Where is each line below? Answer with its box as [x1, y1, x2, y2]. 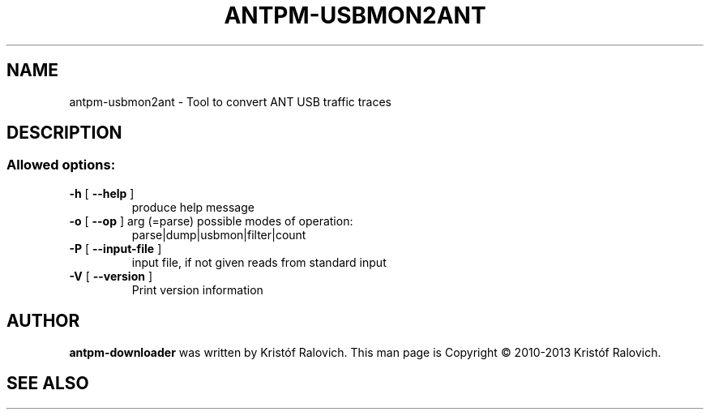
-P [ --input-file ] [69, 241, 162, 255]
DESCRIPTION [6, 122, 122, 144]
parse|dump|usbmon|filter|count [131, 227, 306, 242]
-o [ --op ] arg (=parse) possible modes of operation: [69, 213, 353, 228]
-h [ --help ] [69, 186, 135, 200]
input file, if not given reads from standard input [131, 255, 387, 269]
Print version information [131, 282, 263, 297]
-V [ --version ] [69, 268, 153, 283]
